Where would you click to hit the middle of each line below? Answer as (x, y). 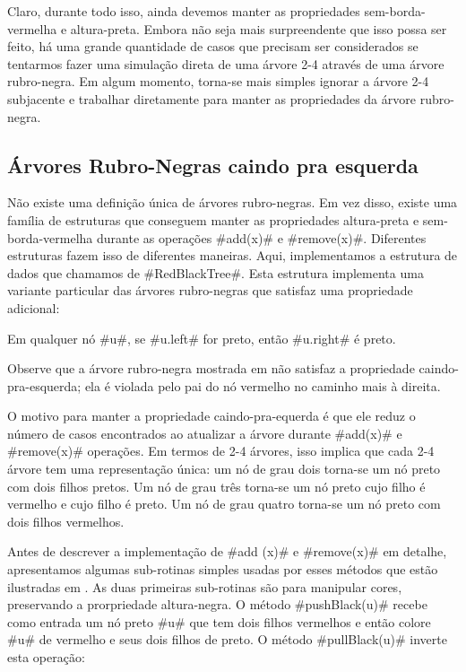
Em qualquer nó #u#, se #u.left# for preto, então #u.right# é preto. (202, 338)
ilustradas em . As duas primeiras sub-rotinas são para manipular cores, (205, 586)
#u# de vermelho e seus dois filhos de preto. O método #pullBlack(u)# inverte (227, 639)
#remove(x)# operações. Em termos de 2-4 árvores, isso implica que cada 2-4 (221, 451)
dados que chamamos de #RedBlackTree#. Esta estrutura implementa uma (216, 272)
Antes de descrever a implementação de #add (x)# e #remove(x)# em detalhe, (227, 551)
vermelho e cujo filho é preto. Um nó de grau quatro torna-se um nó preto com (224, 504)
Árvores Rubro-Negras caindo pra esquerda (213, 165)
